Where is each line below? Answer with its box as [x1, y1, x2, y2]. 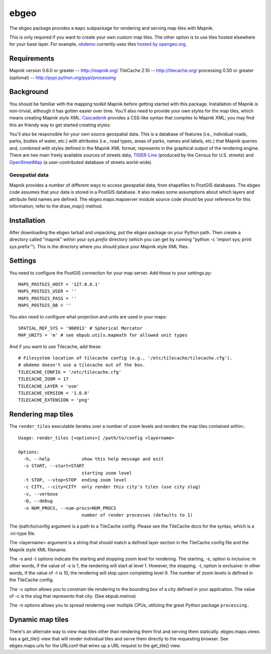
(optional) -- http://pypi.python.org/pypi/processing [9, 74, 116, 80]
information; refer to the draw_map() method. [9, 203, 103, 209]
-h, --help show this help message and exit [23, 456, 164, 461]
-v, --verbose [23, 491, 58, 497]
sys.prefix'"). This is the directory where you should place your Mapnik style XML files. [9, 243, 189, 249]
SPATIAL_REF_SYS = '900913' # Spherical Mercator [18, 325, 143, 331]
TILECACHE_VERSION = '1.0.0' [18, 390, 90, 396]
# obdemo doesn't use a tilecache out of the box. [18, 362, 146, 368]
